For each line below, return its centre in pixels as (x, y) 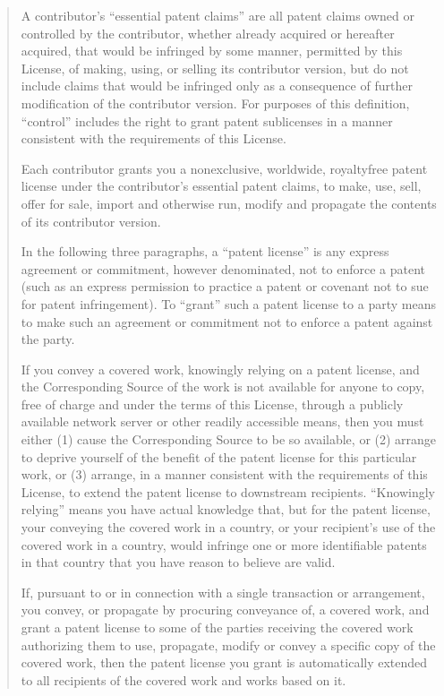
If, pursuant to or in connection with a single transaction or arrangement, (223, 592)
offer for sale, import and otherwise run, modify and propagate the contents (229, 203)
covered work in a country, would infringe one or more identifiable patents (224, 544)
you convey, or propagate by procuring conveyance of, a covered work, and (225, 610)
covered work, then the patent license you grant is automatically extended (224, 662)
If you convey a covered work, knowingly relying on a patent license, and (220, 369)
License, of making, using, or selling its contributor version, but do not (215, 68)
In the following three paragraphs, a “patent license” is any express (205, 251)
